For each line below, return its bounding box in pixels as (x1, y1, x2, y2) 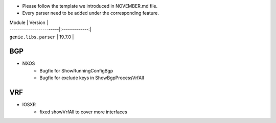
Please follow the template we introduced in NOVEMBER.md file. (22, 3, 158, 9)
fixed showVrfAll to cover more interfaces (39, 109, 127, 115)
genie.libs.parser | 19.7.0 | (9, 34, 74, 40)
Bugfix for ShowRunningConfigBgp (39, 67, 113, 73)
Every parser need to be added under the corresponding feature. (22, 10, 159, 16)
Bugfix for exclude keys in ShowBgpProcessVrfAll (39, 75, 144, 81)
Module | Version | (9, 19, 49, 26)
